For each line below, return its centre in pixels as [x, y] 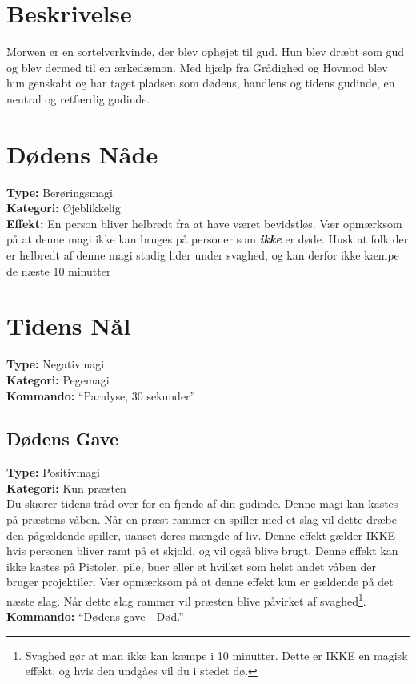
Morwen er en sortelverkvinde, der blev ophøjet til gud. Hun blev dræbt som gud [206, 52]
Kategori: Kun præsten [66, 487]
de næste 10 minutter [59, 270]
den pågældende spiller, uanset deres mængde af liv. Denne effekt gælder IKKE [201, 535]
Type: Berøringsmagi [60, 192]
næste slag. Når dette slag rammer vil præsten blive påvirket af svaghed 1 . [186, 600]
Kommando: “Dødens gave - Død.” [95, 616]
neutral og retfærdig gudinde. [78, 98]
